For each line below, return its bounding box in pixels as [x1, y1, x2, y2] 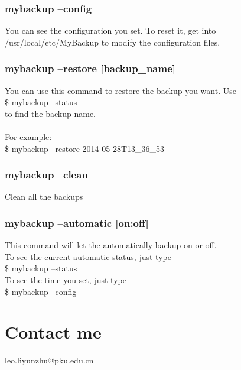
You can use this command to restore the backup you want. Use [5, 84, 236, 96]
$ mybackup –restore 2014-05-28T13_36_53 [5, 142, 165, 154]
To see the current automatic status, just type [5, 250, 171, 262]
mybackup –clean [5, 167, 88, 182]
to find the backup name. [5, 107, 96, 119]
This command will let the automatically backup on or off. [5, 239, 217, 251]
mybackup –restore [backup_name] [5, 61, 176, 76]
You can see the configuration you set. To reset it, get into [5, 24, 216, 37]
